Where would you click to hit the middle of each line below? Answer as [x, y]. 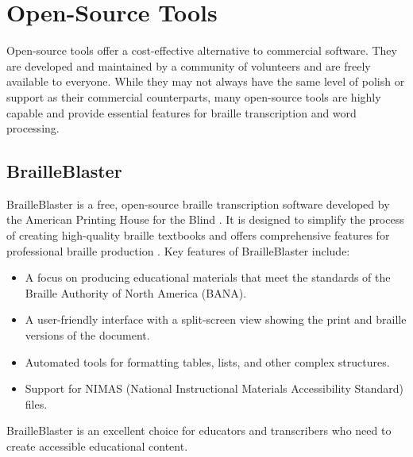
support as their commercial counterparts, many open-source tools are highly [194, 96]
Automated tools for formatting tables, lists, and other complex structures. [207, 361]
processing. [33, 128]
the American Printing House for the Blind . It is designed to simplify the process [205, 219]
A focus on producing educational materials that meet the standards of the [208, 277]
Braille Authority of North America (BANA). [136, 292]
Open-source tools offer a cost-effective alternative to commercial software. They [202, 50]
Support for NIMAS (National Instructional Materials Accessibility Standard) [214, 388]
